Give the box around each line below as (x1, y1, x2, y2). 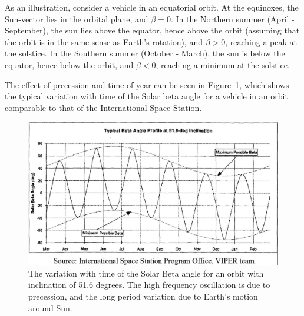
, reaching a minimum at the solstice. (156, 58, 290, 70)
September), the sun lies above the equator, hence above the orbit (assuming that (5, 24, 300, 36)
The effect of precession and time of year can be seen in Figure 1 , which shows (5, 78, 289, 90)
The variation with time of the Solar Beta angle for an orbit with (28, 267, 264, 279)
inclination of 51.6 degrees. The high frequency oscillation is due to (28, 278, 270, 291)
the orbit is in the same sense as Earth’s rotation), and (5, 35, 203, 48)
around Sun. (28, 301, 72, 314)
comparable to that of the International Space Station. (5, 101, 202, 113)
